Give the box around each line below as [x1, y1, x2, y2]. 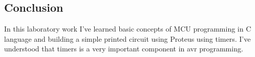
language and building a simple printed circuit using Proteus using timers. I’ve [4, 33, 251, 44]
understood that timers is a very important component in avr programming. [4, 43, 243, 54]
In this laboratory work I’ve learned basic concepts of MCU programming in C [4, 23, 251, 34]
